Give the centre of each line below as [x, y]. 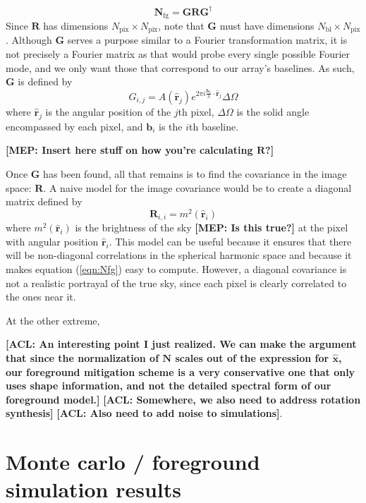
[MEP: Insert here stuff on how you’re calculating [129, 150]
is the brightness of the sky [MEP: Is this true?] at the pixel [212, 228]
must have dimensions [267, 25]
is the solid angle [273, 111]
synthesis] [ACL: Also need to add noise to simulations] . [144, 413]
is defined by [45, 81]
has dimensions [76, 25]
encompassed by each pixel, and [74, 126]
